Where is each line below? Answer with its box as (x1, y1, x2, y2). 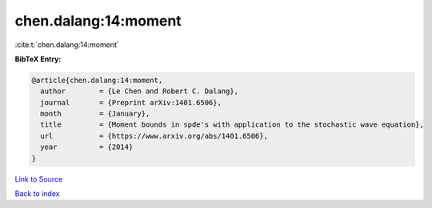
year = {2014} (40, 143, 134, 151)
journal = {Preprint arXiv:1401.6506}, (40, 98, 222, 107)
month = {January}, (40, 109, 150, 119)
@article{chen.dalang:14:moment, (31, 76, 163, 84)
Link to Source (14, 174, 63, 183)
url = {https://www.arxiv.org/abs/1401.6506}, (40, 131, 268, 140)
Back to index (14, 189, 60, 198)
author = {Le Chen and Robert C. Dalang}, (40, 87, 239, 96)
